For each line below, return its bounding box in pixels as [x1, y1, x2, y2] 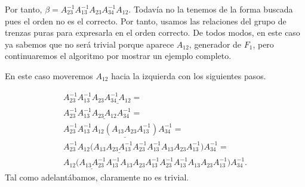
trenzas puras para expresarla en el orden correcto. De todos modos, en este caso [5, 26, 300, 39]
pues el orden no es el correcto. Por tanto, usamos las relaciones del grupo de [5, 14, 286, 27]
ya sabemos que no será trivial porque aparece [5, 38, 174, 50]
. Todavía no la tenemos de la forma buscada [128, 3, 293, 15]
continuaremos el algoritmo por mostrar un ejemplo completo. [5, 49, 232, 62]
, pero [252, 38, 274, 50]
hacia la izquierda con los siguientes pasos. [111, 69, 266, 82]
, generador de [189, 38, 242, 50]
